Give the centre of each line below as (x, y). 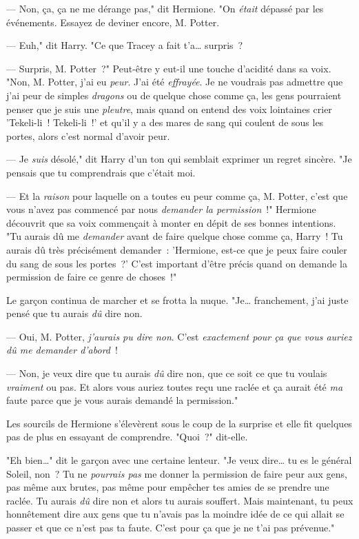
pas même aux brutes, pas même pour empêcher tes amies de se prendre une (168, 487)
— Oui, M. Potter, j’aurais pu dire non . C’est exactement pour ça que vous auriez (179, 336)
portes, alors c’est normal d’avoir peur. (88, 135)
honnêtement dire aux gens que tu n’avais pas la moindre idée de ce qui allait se (175, 514)
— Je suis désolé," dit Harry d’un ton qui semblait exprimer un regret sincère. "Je (179, 159)
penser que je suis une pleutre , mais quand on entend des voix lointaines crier (169, 109)
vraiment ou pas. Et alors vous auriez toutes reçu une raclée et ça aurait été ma (175, 386)
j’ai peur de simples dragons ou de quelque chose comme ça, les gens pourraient (174, 95)
